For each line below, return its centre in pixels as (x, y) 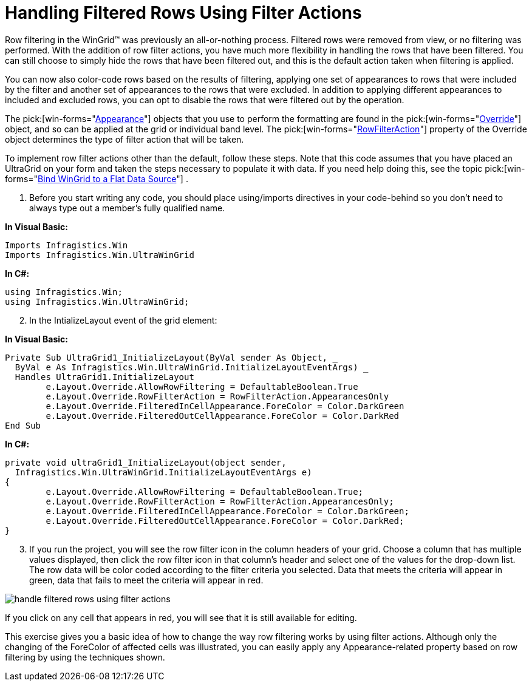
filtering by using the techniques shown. (85, 657)
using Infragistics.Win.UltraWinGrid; (97, 301)
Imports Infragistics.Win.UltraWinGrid (100, 255)
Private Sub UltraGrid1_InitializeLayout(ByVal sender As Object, (166, 357)
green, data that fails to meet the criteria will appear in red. (146, 580)
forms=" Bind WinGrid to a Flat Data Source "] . (97, 178)
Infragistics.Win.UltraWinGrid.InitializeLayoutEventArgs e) (163, 472)
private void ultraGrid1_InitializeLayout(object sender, (146, 462)
